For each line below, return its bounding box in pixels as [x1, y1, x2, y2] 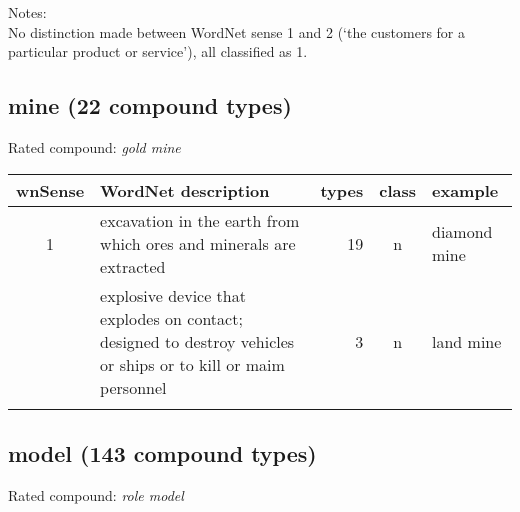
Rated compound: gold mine [8, 136, 181, 157]
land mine [432, 329, 502, 353]
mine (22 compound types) [8, 90, 292, 121]
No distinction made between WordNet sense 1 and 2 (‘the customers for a [8, 21, 466, 42]
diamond [432, 220, 493, 244]
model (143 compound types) [8, 437, 317, 468]
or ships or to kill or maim [100, 352, 285, 376]
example [432, 178, 499, 202]
